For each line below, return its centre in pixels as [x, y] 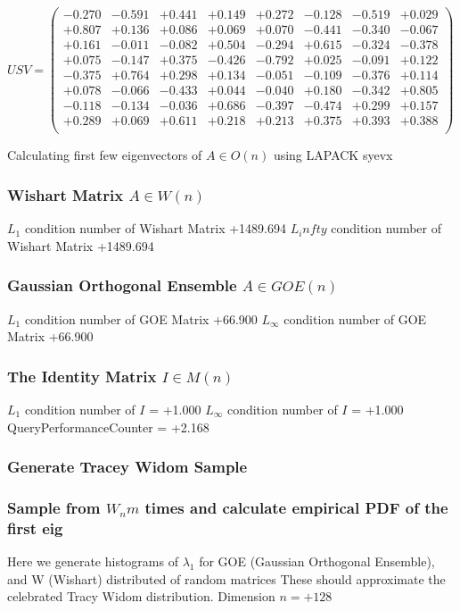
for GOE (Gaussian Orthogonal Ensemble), [317, 561]
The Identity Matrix [82, 376]
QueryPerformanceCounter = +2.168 [108, 427]
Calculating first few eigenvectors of [105, 155]
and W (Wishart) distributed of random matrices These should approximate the [226, 578]
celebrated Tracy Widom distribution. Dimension [141, 596]
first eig [35, 527]
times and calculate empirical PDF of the [296, 507]
